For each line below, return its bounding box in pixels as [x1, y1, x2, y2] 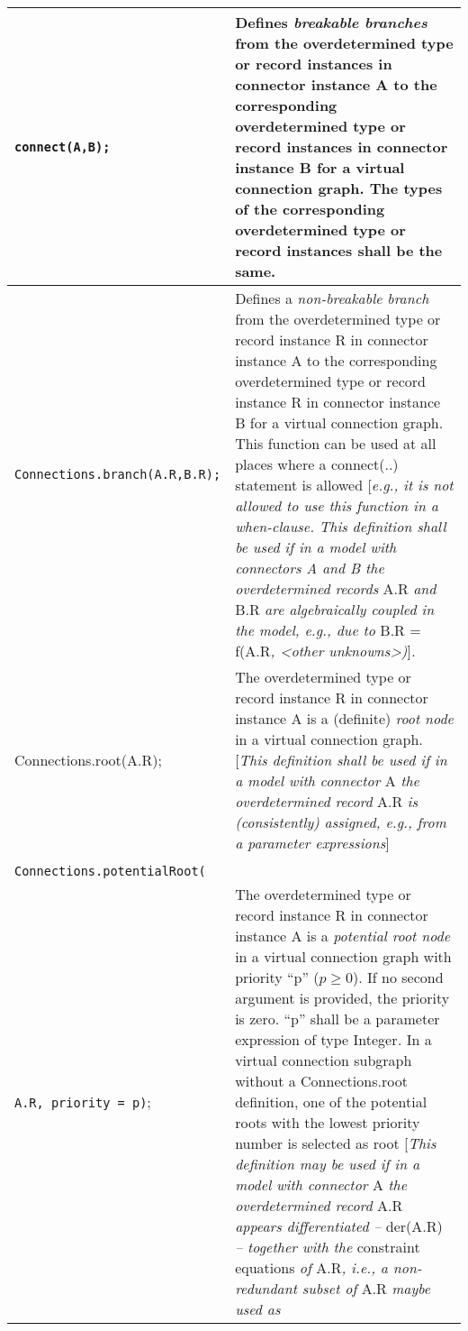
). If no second [353, 967, 444, 987]
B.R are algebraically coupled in [235, 599, 435, 620]
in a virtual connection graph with [235, 946, 452, 967]
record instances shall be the [235, 240, 443, 261]
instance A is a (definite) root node [235, 708, 454, 729]
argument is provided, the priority [235, 987, 450, 1008]
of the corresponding [235, 198, 385, 219]
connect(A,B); [14, 139, 111, 154]
